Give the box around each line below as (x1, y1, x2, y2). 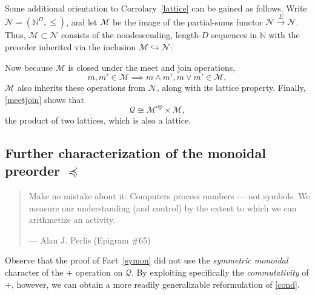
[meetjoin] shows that (5, 93, 84, 105)
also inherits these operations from (17, 81, 145, 94)
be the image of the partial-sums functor (112, 15, 263, 28)
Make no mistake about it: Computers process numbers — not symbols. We (28, 190, 310, 202)
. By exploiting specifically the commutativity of (131, 266, 309, 279)
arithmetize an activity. (28, 213, 116, 226)
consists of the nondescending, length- (61, 28, 202, 41)
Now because (5, 61, 53, 73)
